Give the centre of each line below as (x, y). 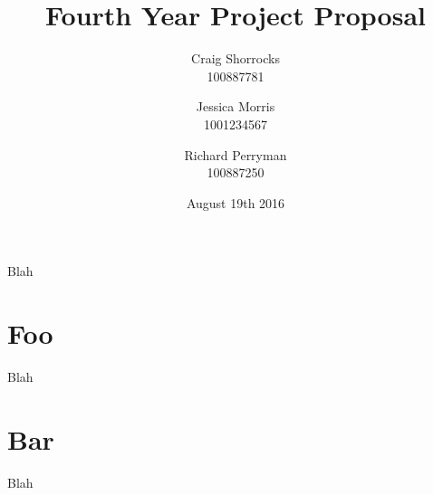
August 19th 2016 (236, 202)
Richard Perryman (236, 154)
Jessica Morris (236, 106)
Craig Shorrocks (236, 58)
